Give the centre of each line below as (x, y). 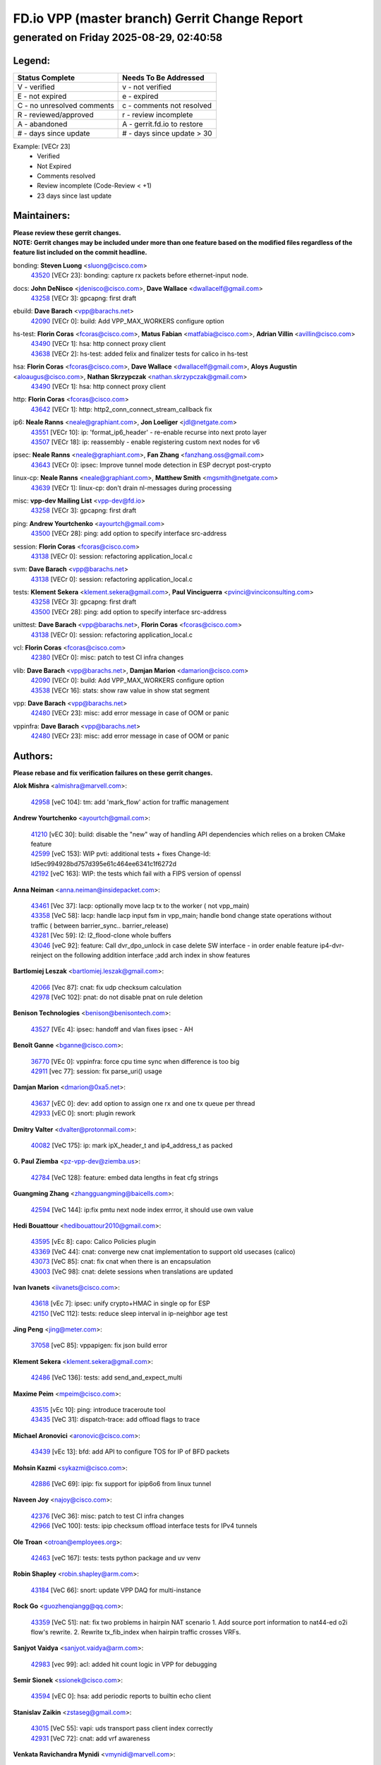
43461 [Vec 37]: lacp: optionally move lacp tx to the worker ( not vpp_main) (140, 905)
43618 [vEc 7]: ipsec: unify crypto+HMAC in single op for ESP (121, 1303)
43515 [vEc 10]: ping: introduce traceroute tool (98, 1410)
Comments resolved (66, 176)
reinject (42, 955)
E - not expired (42, 96)
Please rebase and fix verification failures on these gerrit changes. (113, 773)
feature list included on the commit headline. (80, 252)
